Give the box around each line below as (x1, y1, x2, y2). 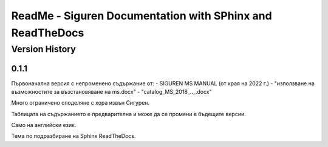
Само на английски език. (11, 122, 77, 129)
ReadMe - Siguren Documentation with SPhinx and (11, 9, 273, 22)
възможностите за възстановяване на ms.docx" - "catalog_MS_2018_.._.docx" (11, 88, 212, 95)
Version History (11, 44, 76, 54)
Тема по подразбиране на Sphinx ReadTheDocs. (11, 132, 136, 140)
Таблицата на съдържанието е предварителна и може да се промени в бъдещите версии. (11, 110, 246, 117)
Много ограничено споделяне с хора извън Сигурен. (11, 99, 150, 106)
